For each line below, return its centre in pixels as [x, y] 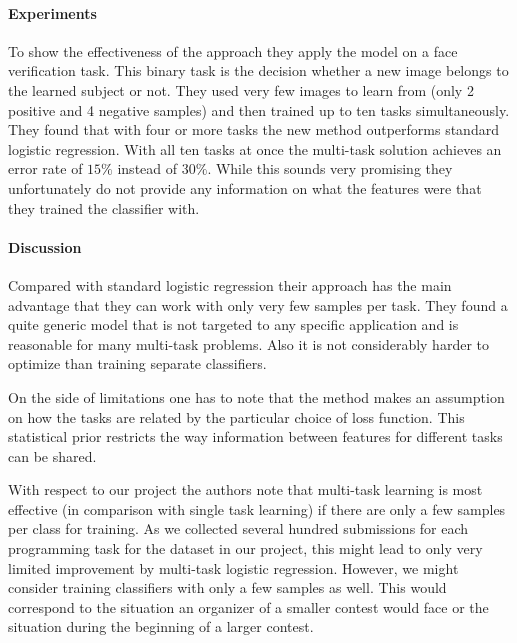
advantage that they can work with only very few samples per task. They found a [258, 304]
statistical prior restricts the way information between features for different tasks [255, 436]
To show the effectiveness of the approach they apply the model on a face [233, 50]
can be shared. [52, 455]
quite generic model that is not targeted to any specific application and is [233, 324]
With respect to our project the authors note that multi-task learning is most [245, 489]
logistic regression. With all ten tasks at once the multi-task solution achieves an [255, 148]
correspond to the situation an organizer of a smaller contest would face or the [248, 606]
